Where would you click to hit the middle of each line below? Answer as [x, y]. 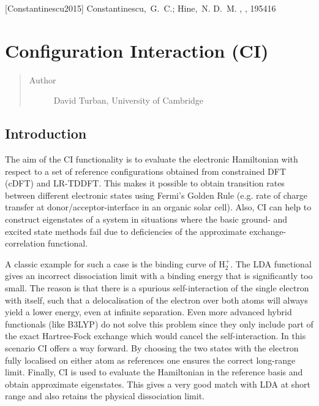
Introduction [46, 133]
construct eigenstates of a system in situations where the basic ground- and [146, 219]
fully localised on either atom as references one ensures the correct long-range [150, 360]
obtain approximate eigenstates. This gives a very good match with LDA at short [158, 384]
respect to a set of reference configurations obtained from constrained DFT [146, 171]
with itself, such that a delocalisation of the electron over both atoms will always [156, 300]
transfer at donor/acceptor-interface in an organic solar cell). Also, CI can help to [158, 207]
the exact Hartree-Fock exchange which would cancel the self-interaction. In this [156, 336]
